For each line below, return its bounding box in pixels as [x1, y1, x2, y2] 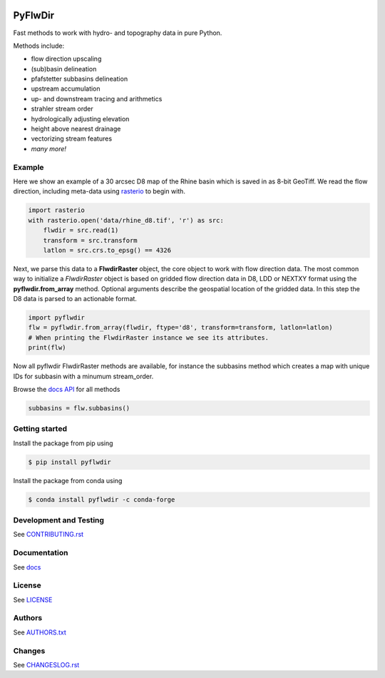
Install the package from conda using [13, 476, 123, 485]
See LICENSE [13, 595, 53, 604]
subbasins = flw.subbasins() [28, 404, 130, 412]
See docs [13, 562, 41, 571]
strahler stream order [31, 104, 93, 113]
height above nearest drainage [31, 125, 121, 133]
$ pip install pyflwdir [28, 457, 112, 466]
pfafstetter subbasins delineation [31, 75, 128, 84]
